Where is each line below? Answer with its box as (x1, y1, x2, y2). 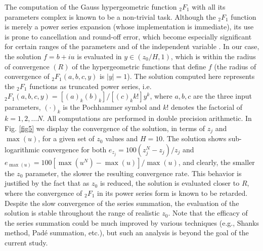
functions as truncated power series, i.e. (29, 80, 152, 91)
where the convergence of (5, 187, 82, 198)
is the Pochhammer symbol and (63, 102, 161, 112)
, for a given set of (38, 133, 95, 144)
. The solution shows (162, 133, 227, 144)
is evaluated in (77, 51, 122, 61)
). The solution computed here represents (127, 71, 255, 81)
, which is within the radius (170, 51, 256, 61)
